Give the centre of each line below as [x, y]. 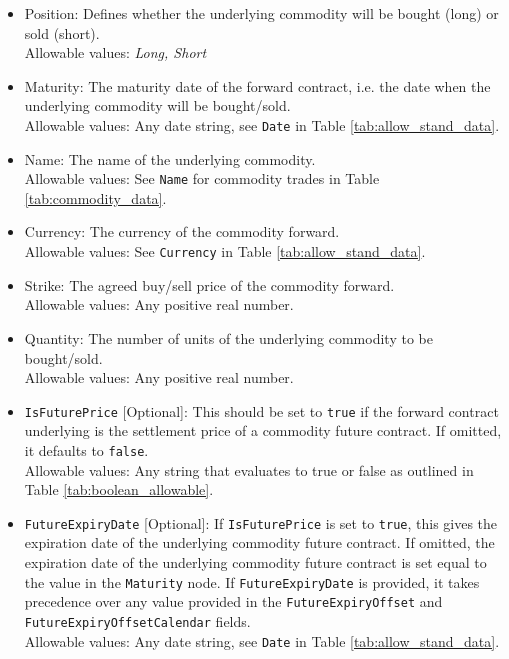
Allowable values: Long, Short [115, 52]
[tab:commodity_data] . [95, 197]
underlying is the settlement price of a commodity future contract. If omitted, [263, 430]
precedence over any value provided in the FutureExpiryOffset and [233, 601]
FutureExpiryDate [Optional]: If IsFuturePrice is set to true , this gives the [261, 522]
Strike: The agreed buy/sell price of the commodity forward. [209, 284]
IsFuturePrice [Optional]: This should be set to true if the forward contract [261, 410]
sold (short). [62, 32]
